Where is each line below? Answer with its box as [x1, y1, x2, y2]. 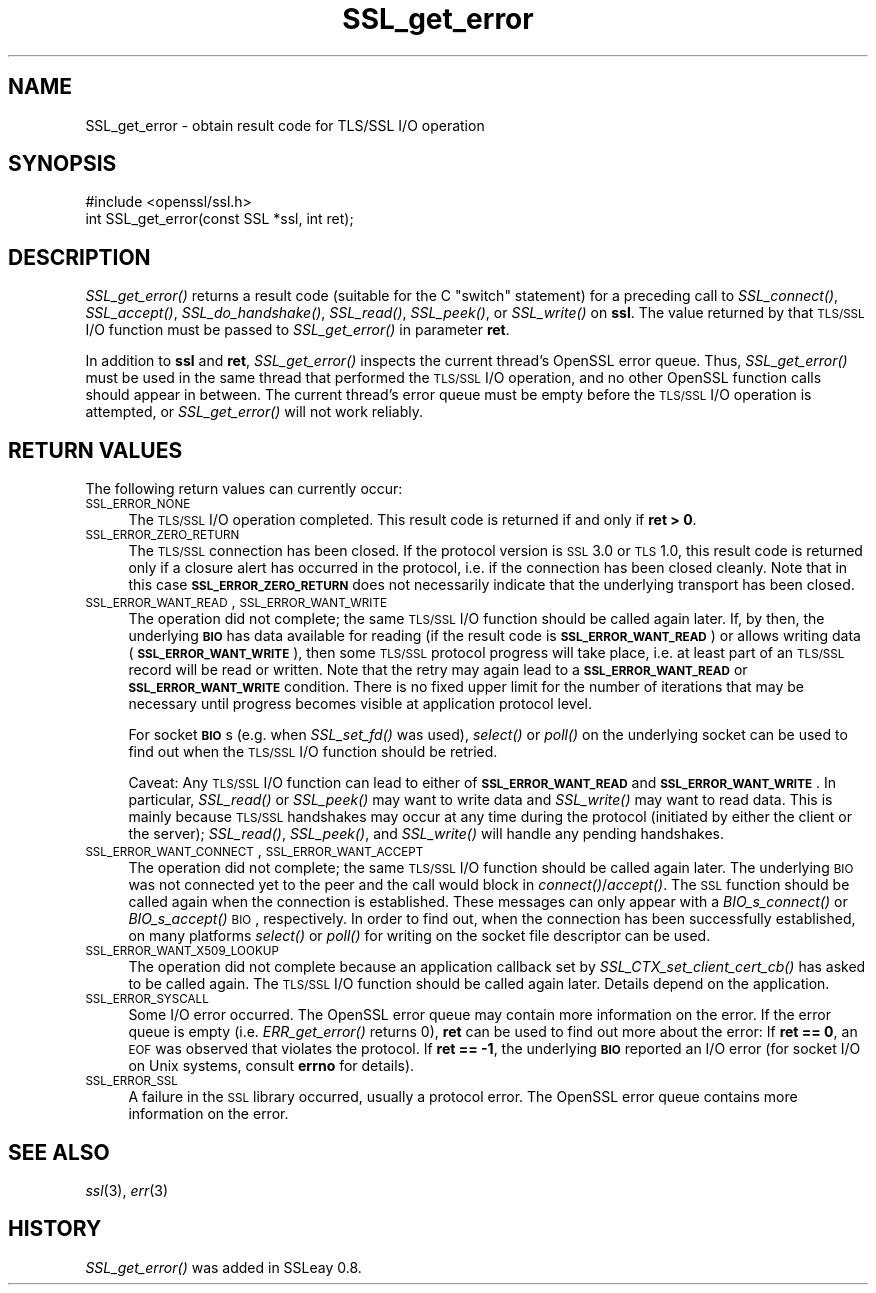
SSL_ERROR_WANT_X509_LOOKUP [85, 944, 279, 959]
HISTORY [8, 1216, 102, 1242]
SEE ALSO [8, 1139, 110, 1165]
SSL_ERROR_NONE [85, 497, 191, 512]
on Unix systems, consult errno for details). [128, 1057, 415, 1075]
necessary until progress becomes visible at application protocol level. [128, 695, 593, 713]
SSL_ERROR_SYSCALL [85, 992, 209, 1007]
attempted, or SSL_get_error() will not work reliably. [85, 403, 423, 421]
